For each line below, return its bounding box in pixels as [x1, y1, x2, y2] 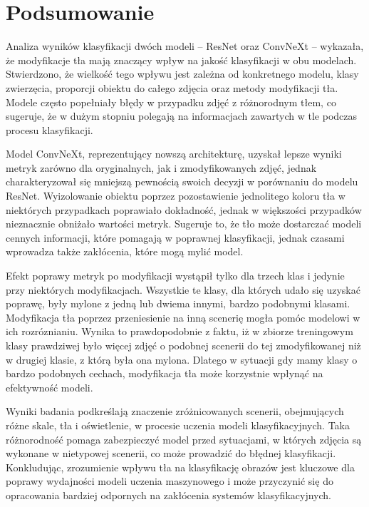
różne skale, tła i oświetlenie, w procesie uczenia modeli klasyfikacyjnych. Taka [6, 417, 350, 432]
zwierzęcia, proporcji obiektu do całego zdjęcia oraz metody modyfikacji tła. [6, 80, 338, 95]
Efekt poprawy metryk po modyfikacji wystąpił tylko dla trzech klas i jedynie [6, 268, 345, 283]
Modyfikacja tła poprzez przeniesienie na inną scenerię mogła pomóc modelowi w [6, 309, 360, 324]
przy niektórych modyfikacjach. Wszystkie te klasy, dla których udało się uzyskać [6, 282, 360, 297]
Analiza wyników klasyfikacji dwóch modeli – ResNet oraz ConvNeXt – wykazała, [6, 39, 364, 53]
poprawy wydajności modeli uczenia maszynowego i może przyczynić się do [6, 473, 333, 488]
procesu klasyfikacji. [6, 122, 93, 137]
